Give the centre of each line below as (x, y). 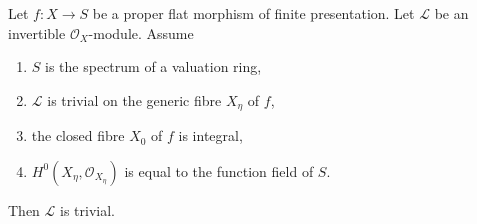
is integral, (210, 135)
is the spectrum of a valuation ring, (153, 66)
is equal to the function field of (219, 170)
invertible (37, 32)
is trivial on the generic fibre (134, 99)
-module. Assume (141, 32)
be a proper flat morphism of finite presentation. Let (253, 13)
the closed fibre (78, 135)
